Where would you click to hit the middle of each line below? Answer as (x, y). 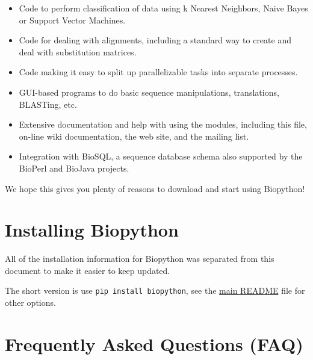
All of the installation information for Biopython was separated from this (140, 259)
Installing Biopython (92, 230)
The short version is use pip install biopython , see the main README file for (155, 290)
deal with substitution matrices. (78, 51)
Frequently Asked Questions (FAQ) (154, 343)
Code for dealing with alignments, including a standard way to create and (155, 40)
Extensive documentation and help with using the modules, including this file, (163, 124)
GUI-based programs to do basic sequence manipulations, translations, (149, 92)
